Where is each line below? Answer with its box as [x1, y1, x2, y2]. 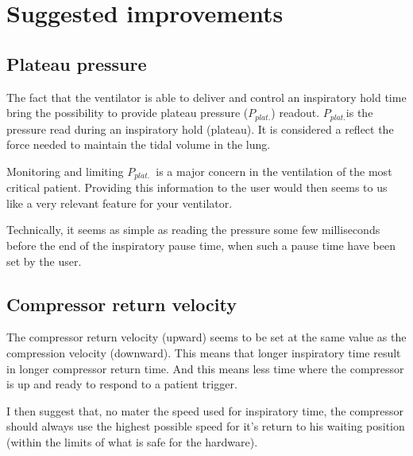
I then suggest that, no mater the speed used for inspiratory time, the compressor [6, 402, 404, 419]
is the [345, 104, 373, 121]
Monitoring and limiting [6, 162, 124, 179]
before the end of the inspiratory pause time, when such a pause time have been [6, 237, 396, 254]
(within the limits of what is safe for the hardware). [6, 434, 258, 450]
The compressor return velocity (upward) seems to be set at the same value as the [6, 329, 407, 345]
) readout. [271, 104, 320, 121]
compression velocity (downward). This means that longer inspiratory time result [6, 345, 401, 361]
